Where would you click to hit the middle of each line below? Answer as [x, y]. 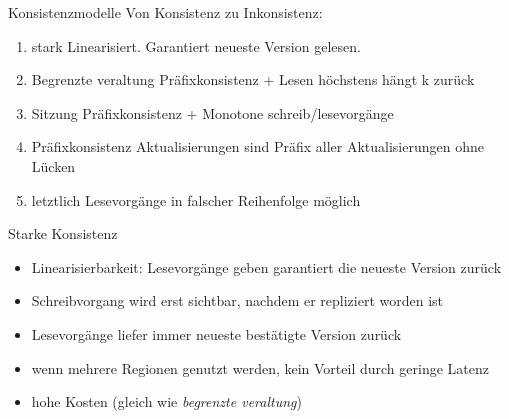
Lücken [53, 165]
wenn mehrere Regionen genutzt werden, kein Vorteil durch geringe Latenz [260, 367]
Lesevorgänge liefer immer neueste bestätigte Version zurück [216, 333]
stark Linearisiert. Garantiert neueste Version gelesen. [196, 45]
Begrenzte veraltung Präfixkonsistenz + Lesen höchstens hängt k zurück [253, 79]
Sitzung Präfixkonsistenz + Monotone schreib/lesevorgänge [212, 112]
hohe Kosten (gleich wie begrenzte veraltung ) [166, 401]
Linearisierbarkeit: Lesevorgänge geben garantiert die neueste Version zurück [266, 266]
